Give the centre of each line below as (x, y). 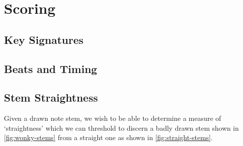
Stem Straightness (51, 97)
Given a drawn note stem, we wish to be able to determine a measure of (113, 118)
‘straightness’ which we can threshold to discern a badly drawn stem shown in (121, 128)
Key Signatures (44, 39)
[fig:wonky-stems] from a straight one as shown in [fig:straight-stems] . (108, 137)
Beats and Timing (51, 68)
